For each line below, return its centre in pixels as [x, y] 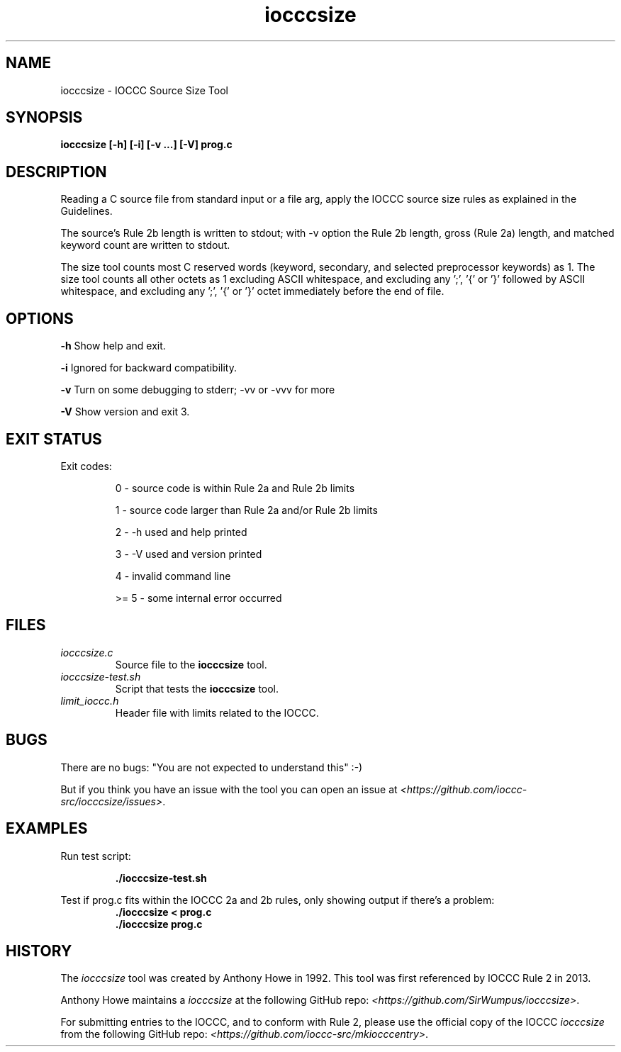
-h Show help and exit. [113, 346]
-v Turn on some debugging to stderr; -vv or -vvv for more [198, 390]
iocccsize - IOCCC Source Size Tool [144, 90]
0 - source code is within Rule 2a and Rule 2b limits [235, 488]
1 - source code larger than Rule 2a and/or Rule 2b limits [246, 510]
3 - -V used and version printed [189, 554]
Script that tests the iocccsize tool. [197, 688]
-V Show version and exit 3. [125, 412]
